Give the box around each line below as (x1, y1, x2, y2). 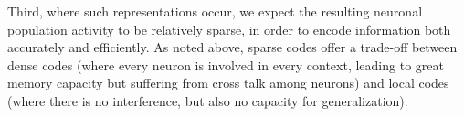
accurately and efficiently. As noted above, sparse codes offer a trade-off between (7, 37, 458, 57)
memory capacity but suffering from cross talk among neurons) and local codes (7, 73, 449, 92)
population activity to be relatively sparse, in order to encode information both (7, 19, 451, 38)
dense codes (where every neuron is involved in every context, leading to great (7, 55, 444, 74)
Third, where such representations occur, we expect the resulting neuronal (7, 2, 423, 20)
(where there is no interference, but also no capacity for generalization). (7, 90, 408, 110)
